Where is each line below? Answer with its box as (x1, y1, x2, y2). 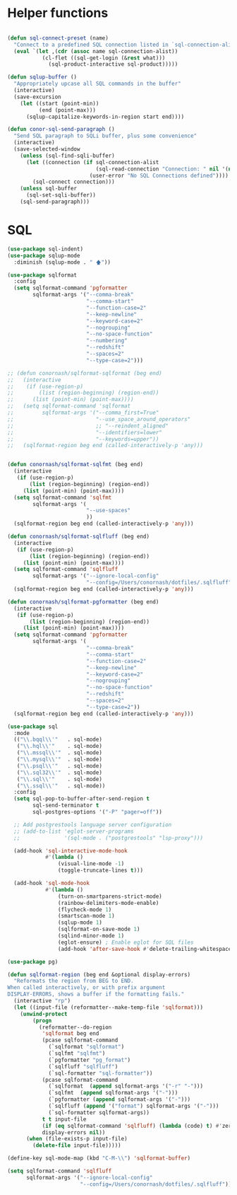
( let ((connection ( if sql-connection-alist (25, 158, 159, 166)
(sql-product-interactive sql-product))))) (48, 61, 178, 68)
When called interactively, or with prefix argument (7, 984, 166, 991)
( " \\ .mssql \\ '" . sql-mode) (16, 749, 102, 756)
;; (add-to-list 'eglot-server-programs (13, 828, 134, 835)
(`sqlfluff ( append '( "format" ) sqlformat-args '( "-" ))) (48, 1102, 219, 1109)
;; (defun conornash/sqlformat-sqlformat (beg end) (7, 369, 162, 376)
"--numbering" (85, 337, 128, 345)
